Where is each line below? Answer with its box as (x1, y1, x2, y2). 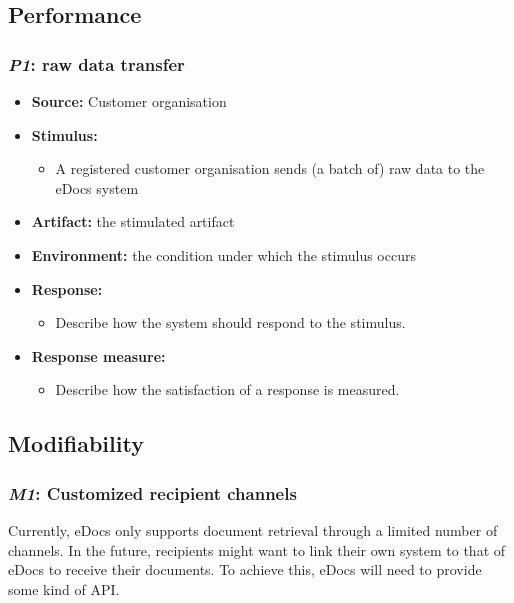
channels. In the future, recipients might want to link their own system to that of (8, 539, 506, 560)
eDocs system (55, 177, 139, 198)
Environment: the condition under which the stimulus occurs (31, 244, 416, 265)
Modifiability (8, 428, 144, 459)
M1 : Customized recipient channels (8, 480, 297, 505)
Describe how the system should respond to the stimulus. (55, 312, 406, 333)
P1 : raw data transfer (8, 51, 185, 76)
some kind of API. (8, 578, 120, 599)
